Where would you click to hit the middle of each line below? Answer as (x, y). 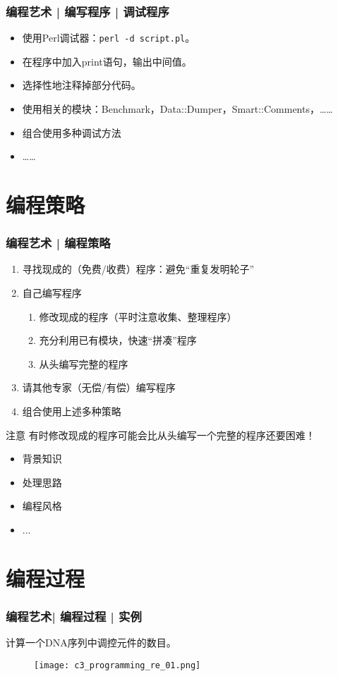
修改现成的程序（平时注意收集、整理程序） (138, 316)
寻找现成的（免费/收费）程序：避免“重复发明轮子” (138, 269)
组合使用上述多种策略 (72, 411)
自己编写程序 (52, 293)
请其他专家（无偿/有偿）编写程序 (99, 387)
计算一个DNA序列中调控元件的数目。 (91, 643)
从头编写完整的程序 (84, 363)
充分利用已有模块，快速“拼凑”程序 (118, 340)
